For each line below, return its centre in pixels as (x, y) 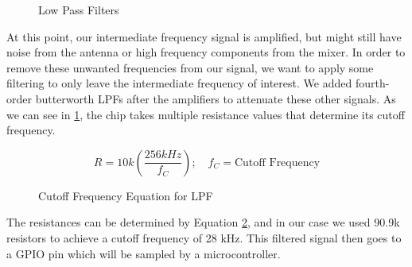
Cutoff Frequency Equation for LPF (126, 195)
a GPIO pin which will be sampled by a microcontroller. (144, 253)
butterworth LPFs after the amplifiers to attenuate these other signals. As (216, 98)
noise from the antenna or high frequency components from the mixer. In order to (206, 52)
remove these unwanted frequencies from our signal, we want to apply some (190, 67)
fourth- (372, 83)
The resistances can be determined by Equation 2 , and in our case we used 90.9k (203, 222)
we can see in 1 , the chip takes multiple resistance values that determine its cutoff (206, 114)
